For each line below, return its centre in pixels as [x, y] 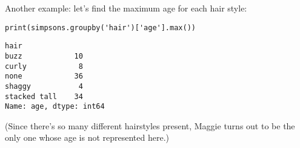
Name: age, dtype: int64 [55, 107]
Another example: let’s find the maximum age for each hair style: [126, 8]
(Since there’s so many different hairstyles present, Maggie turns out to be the [150, 125]
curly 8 [44, 66]
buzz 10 [44, 56]
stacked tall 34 [44, 96]
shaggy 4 [44, 86]
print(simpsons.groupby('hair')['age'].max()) [100, 27]
